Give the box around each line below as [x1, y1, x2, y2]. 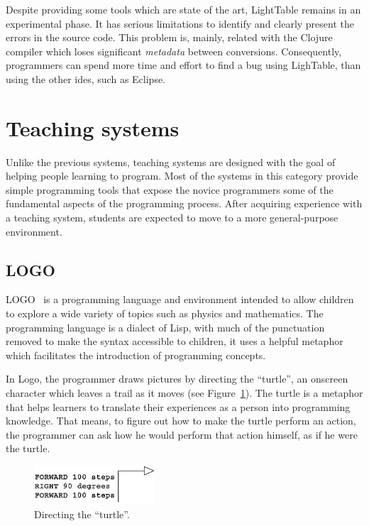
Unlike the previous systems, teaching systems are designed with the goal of [6, 154, 336, 169]
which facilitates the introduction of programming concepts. [6, 347, 266, 362]
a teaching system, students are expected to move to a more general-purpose [6, 210, 338, 225]
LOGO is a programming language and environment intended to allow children [6, 292, 354, 307]
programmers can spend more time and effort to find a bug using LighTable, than [6, 57, 361, 72]
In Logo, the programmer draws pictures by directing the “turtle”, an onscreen [6, 371, 348, 386]
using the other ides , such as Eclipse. [6, 71, 166, 86]
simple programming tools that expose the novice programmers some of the [6, 182, 334, 197]
